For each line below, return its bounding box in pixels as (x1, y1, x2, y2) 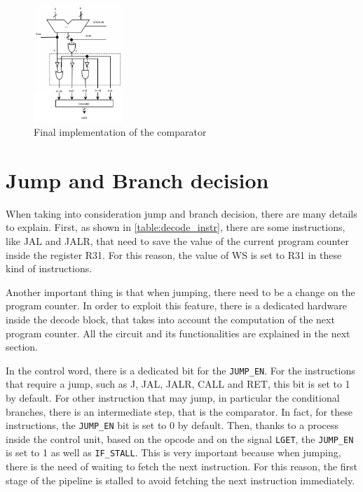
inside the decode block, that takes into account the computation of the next (6, 311, 335, 326)
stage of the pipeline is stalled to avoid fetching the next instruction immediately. (6, 472, 355, 487)
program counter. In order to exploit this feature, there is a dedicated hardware (6, 298, 348, 313)
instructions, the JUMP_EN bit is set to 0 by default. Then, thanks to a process (6, 418, 339, 433)
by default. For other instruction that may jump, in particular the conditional (6, 390, 340, 405)
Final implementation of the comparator (34, 125, 207, 139)
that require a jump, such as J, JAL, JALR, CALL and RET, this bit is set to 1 (6, 377, 350, 391)
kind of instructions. (6, 261, 93, 276)
